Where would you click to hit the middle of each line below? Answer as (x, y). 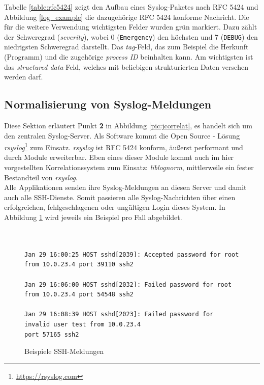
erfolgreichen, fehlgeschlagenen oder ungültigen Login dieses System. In (115, 207)
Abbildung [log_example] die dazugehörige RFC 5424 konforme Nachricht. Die (127, 17)
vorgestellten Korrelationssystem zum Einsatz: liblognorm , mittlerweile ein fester (129, 167)
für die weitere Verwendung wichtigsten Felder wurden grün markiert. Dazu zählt (131, 27)
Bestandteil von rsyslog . (41, 177)
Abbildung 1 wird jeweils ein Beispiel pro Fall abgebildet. (93, 217)
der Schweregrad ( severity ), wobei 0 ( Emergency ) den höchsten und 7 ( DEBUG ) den (131, 36)
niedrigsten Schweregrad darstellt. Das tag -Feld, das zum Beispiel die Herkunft (126, 47)
